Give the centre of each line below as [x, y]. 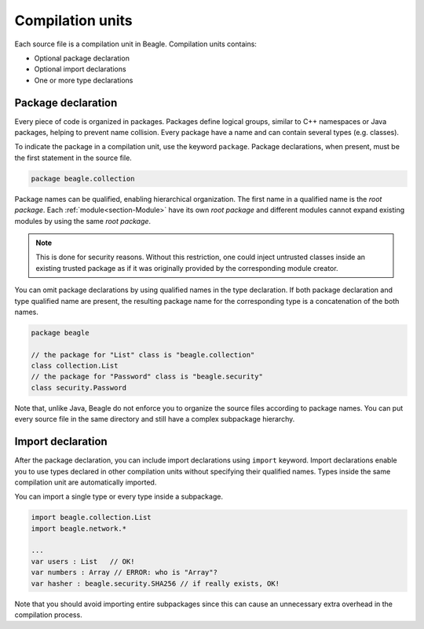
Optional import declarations [80, 69]
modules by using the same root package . [83, 221]
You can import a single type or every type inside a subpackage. [119, 497]
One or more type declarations [84, 80]
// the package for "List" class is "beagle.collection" [143, 355]
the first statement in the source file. [73, 158]
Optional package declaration [82, 58]
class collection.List [75, 366]
